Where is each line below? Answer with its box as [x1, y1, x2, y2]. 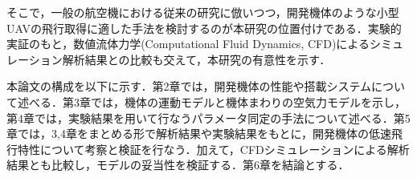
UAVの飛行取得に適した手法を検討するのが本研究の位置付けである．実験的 [6, 19, 402, 36]
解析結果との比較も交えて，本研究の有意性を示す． [62, 51, 331, 67]
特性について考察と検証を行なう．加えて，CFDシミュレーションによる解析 [17, 140, 410, 157]
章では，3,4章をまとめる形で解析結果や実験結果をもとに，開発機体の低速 [6, 125, 391, 142]
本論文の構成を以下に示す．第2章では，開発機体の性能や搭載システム [6, 78, 372, 95]
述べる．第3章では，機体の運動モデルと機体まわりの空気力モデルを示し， [17, 93, 406, 110]
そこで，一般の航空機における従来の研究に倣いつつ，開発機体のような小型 [6, 4, 399, 20]
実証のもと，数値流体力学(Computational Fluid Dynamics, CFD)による [6, 35, 370, 52]
